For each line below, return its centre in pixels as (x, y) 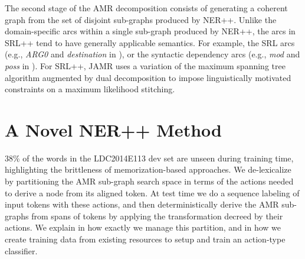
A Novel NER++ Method (113, 129)
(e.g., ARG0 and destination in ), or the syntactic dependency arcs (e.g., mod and (152, 54)
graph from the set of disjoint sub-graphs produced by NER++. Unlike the (141, 19)
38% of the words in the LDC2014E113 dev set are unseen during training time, (149, 158)
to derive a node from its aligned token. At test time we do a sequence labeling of (152, 192)
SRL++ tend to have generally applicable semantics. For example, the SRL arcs (150, 42)
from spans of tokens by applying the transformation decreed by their (157, 216)
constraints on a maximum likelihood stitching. (90, 89)
